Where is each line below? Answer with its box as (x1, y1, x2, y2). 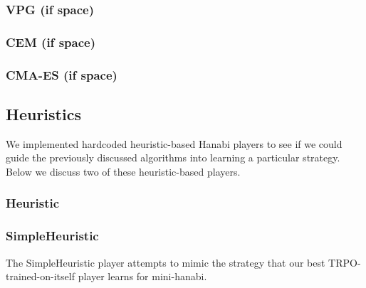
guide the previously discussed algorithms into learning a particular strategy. (6, 150, 340, 165)
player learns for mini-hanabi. (78, 269, 207, 284)
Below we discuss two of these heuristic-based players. (6, 164, 241, 178)
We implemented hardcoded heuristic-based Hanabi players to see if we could (6, 136, 343, 151)
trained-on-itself (6, 269, 75, 284)
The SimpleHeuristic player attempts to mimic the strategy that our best (6, 255, 325, 270)
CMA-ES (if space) (6, 65, 117, 83)
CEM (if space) (6, 33, 95, 50)
